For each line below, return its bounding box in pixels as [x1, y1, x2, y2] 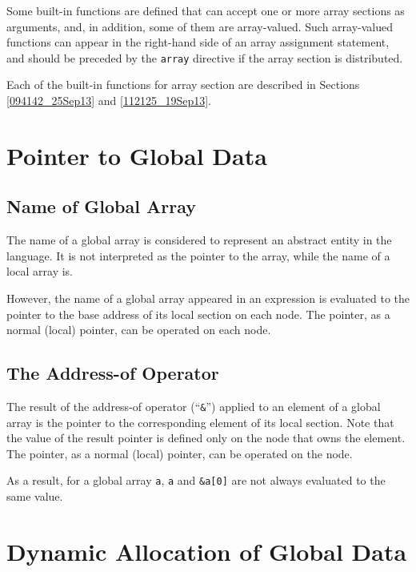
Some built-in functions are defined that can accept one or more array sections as [6, 2, 405, 18]
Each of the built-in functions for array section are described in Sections [6, 76, 360, 93]
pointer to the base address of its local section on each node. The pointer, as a [6, 305, 390, 322]
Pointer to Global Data [6, 139, 267, 171]
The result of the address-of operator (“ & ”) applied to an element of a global [6, 397, 381, 414]
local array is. [6, 263, 73, 280]
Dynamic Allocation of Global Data [6, 534, 407, 567]
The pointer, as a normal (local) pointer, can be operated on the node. [6, 445, 353, 461]
